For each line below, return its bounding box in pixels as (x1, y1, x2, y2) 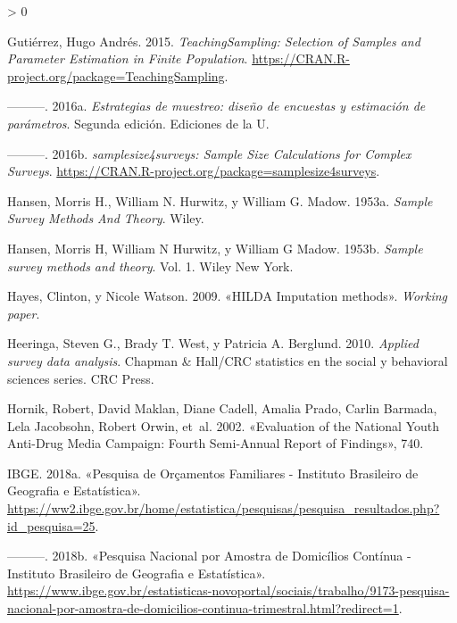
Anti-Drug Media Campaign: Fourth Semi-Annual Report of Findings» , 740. (7, 434, 424, 453)
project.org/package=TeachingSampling (7, 66, 225, 85)
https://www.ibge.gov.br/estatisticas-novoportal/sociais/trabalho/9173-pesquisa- (7, 581, 450, 600)
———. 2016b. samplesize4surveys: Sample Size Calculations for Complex (7, 144, 411, 162)
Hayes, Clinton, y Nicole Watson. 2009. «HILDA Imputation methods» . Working (7, 287, 448, 305)
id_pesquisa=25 (7, 516, 96, 535)
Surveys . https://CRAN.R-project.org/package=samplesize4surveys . (7, 162, 380, 180)
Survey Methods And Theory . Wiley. (7, 209, 204, 228)
